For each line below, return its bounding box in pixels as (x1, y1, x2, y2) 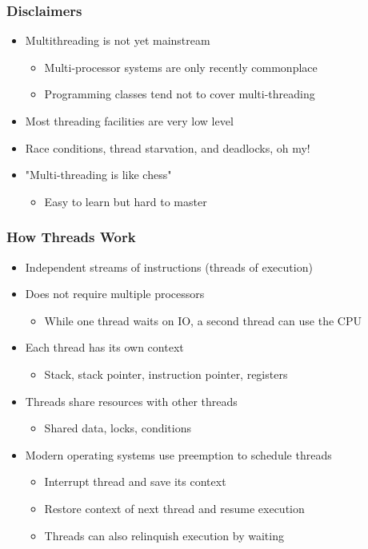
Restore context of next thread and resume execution (44, 499, 305, 516)
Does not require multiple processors (25, 285, 205, 302)
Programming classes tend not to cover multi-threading (44, 86, 315, 102)
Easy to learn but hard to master (44, 193, 207, 209)
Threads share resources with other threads (25, 392, 238, 409)
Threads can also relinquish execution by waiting (44, 527, 284, 543)
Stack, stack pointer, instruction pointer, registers (44, 365, 288, 382)
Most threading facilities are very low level (25, 113, 234, 129)
